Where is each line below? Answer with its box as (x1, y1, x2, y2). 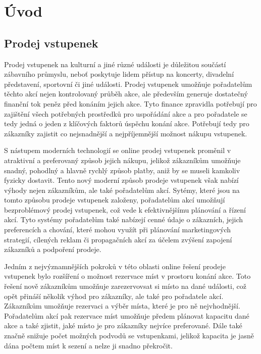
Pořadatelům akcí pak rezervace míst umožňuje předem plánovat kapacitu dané (4, 310, 249, 321)
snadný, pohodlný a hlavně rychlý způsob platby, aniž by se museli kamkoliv (4, 165, 240, 175)
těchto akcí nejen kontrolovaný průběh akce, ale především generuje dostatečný (4, 88, 248, 99)
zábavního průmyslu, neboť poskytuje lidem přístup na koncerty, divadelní (4, 69, 234, 79)
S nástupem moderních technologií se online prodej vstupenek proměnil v (4, 145, 231, 156)
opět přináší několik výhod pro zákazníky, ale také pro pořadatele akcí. (4, 290, 224, 301)
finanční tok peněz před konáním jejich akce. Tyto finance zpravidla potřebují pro (4, 98, 257, 109)
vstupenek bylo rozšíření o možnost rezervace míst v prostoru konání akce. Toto (4, 271, 251, 281)
